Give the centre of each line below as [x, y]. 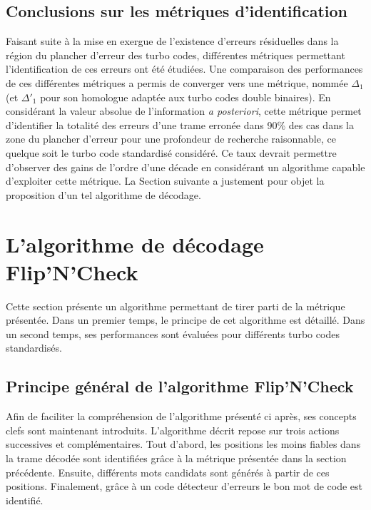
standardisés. [34, 348]
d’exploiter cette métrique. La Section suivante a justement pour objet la [165, 181]
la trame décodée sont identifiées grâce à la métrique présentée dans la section [176, 458]
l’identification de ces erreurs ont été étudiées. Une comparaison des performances [184, 69]
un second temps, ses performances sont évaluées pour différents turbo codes [173, 333]
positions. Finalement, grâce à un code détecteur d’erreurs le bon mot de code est [184, 486]
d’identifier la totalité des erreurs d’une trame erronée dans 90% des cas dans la [180, 124]
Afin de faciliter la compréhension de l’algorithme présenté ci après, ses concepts [181, 416]
